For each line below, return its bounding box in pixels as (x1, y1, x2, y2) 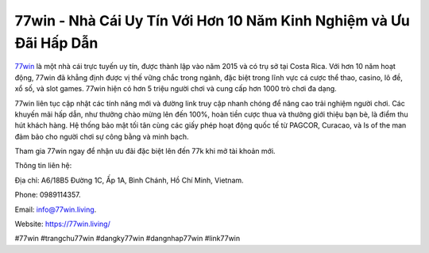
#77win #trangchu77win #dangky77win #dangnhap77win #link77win (14, 234, 241, 243)
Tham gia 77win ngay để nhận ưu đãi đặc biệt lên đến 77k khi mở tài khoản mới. (14, 147, 276, 156)
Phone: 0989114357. (14, 190, 81, 200)
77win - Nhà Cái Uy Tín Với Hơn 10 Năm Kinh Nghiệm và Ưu (14, 12, 411, 29)
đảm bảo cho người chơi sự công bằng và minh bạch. (14, 132, 190, 141)
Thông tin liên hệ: (14, 161, 72, 171)
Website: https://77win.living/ (14, 219, 110, 229)
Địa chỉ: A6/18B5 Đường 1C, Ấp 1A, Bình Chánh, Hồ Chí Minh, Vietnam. (14, 175, 244, 185)
